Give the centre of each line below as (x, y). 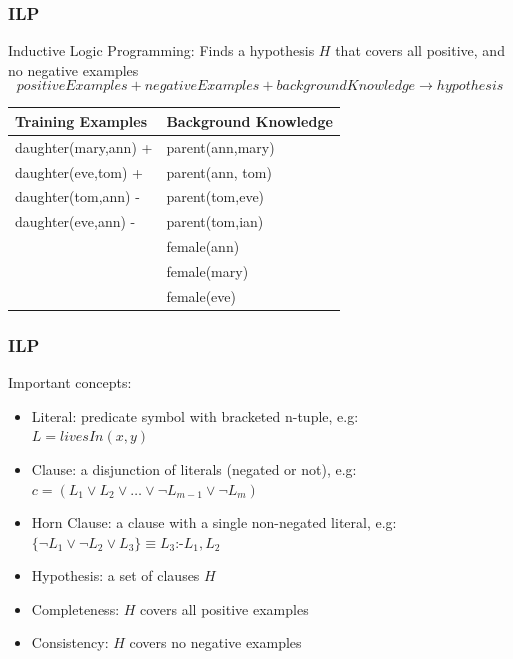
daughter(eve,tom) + (79, 171)
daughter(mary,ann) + (84, 146)
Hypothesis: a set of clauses (115, 575)
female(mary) (207, 270)
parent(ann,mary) (220, 146)
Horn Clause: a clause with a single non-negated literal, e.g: (214, 522)
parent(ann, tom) (219, 171)
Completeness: (75, 608)
